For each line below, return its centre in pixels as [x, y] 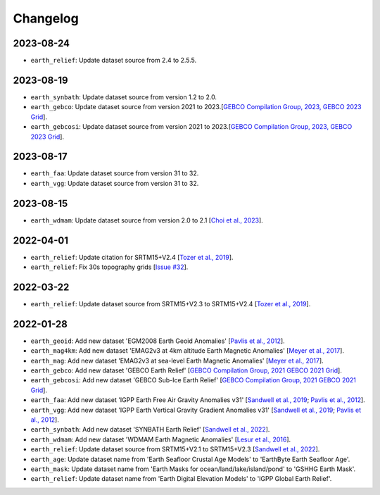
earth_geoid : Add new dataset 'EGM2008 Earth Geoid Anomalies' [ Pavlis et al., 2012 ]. [158, 341]
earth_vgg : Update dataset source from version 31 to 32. [115, 183]
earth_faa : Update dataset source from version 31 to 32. [115, 173]
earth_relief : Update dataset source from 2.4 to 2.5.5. [114, 61]
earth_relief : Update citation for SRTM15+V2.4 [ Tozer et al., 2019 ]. [132, 257]
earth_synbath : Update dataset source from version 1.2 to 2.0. [124, 97]
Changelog [46, 18]
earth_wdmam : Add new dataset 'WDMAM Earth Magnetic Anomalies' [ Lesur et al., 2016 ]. [161, 439]
